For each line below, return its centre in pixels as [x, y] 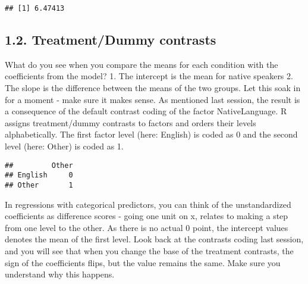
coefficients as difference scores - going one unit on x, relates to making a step [147, 216]
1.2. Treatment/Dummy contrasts [111, 40]
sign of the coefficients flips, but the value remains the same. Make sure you [143, 262]
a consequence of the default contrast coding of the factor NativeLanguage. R [146, 111]
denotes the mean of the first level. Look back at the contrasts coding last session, [154, 239]
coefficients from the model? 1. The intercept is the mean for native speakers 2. [149, 76]
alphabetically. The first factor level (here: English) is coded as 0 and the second [151, 134]
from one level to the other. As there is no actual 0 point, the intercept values [147, 227]
